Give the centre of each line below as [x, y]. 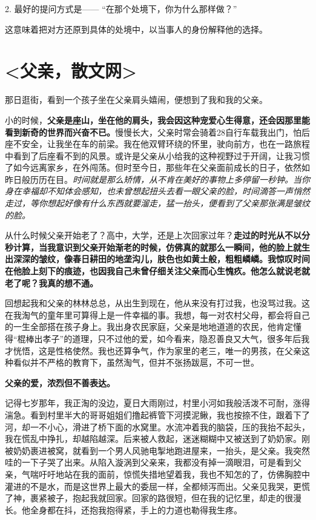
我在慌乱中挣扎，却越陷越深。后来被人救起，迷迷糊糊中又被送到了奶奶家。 [153, 439]
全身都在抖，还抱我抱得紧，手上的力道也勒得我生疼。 [136, 509]
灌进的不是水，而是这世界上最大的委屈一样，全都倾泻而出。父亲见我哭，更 [153, 486]
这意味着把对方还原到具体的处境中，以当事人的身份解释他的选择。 [136, 29]
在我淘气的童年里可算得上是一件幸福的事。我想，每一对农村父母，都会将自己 [157, 314]
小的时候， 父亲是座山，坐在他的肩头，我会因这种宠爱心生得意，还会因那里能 [157, 120]
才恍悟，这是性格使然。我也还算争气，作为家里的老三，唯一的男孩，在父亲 [153, 350]
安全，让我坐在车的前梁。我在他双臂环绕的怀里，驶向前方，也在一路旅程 [166, 144]
